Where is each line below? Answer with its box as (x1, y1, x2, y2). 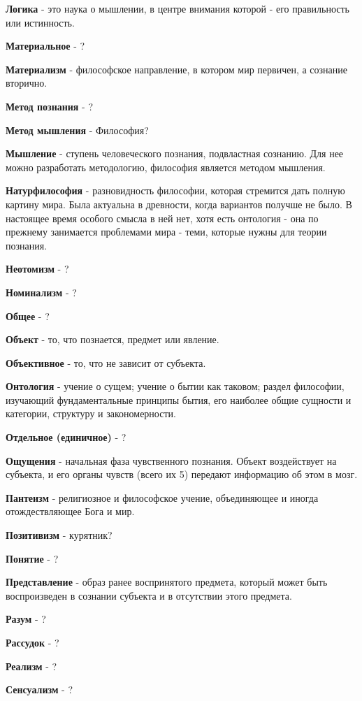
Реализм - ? (6, 658, 57, 673)
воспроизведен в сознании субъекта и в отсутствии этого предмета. (6, 588, 292, 602)
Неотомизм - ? (6, 261, 69, 276)
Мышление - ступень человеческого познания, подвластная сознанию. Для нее (6, 146, 344, 161)
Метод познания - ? (6, 99, 94, 113)
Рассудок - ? (6, 635, 59, 649)
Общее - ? (6, 308, 50, 323)
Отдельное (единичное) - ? (6, 430, 126, 445)
